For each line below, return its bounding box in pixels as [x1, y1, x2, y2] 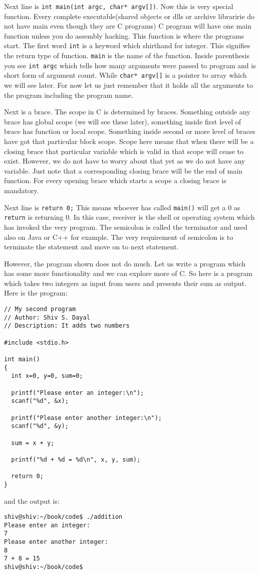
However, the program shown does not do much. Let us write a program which [4, 258, 246, 268]
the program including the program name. [4, 89, 133, 100]
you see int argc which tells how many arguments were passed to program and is [4, 60, 256, 70]
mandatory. [4, 185, 39, 195]
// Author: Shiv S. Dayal [4, 314, 90, 321]
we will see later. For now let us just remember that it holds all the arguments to [4, 80, 253, 90]
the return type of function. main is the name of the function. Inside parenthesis [4, 50, 249, 61]
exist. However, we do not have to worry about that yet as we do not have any [4, 156, 245, 166]
